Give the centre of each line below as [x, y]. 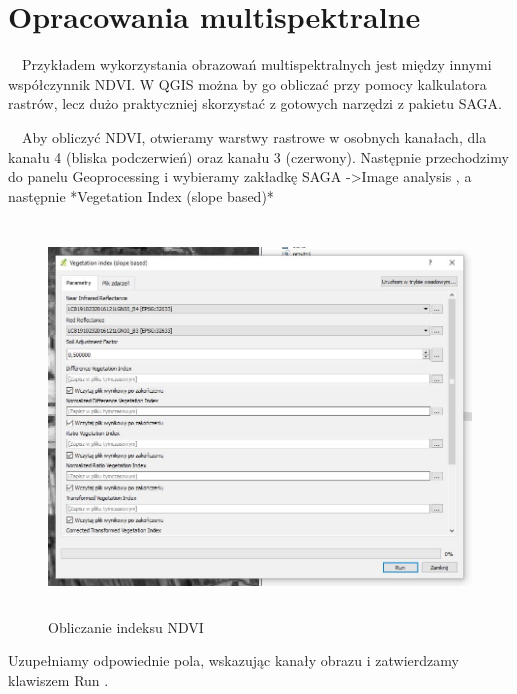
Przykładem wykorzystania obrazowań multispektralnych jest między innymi [256, 64]
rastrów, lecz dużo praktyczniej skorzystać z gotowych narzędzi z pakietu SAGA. [255, 103]
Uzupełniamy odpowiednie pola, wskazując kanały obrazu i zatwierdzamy [233, 660]
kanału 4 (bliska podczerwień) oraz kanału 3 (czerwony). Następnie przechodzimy [258, 156]
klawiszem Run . [58, 679]
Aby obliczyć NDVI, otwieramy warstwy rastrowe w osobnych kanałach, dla [254, 136]
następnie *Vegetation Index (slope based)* [141, 195]
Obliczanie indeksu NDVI [126, 626]
